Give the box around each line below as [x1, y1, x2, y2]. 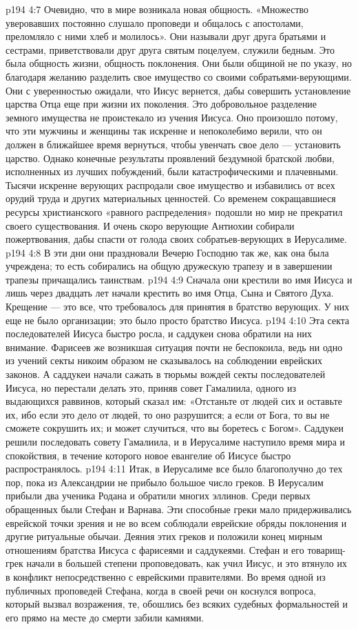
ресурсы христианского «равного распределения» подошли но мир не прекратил [6, 204, 343, 219]
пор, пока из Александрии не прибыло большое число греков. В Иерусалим [6, 475, 324, 489]
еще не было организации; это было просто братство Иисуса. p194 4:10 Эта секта [6, 312, 350, 327]
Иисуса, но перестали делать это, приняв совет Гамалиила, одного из [6, 380, 297, 395]
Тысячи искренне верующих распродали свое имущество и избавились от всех [6, 177, 335, 192]
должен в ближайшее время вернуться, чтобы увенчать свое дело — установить [6, 137, 341, 151]
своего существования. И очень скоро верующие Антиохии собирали [6, 218, 295, 232]
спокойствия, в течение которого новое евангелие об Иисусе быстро [6, 448, 291, 462]
